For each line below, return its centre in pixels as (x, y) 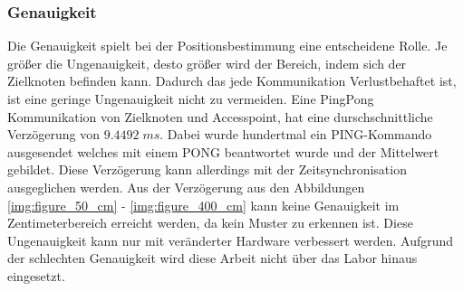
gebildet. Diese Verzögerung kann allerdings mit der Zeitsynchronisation (207, 169)
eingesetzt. (36, 275)
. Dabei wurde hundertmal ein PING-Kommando (296, 134)
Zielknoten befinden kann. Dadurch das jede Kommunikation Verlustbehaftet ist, (232, 81)
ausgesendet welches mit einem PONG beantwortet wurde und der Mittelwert (223, 151)
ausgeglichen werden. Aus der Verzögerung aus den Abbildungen (186, 187)
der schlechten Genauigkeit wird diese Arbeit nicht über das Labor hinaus (212, 258)
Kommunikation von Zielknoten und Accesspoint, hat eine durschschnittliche (220, 116)
